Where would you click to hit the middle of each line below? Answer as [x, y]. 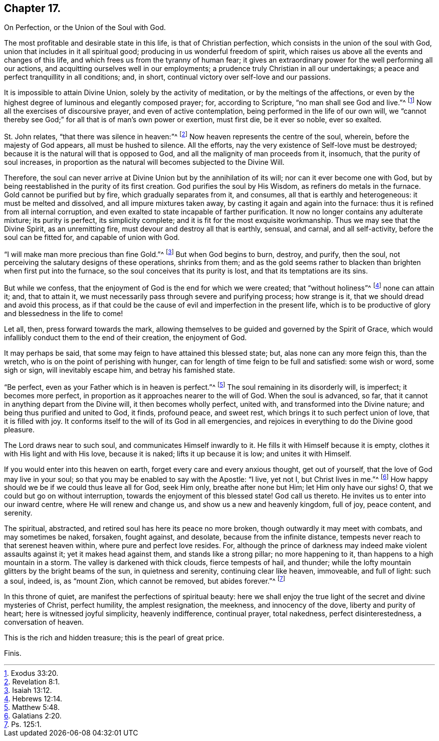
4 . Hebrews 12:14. [33, 699]
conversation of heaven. [44, 622]
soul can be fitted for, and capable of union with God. [92, 237]
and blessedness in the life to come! [64, 314]
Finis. [13, 653]
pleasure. [20, 429]
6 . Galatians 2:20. [33, 716]
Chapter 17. [33, 8]
